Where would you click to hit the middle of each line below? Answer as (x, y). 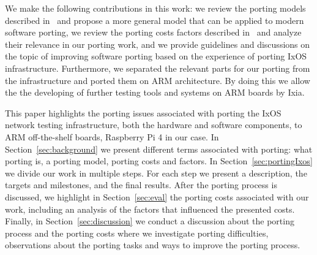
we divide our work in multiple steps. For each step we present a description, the (156, 173)
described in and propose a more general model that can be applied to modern (155, 20)
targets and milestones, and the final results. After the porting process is (141, 185)
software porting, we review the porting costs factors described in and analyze (153, 32)
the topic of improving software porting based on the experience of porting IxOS (156, 56)
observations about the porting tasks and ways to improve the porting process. (153, 245)
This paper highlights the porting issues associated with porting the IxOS (143, 112)
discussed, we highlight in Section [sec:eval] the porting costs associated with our (157, 196)
